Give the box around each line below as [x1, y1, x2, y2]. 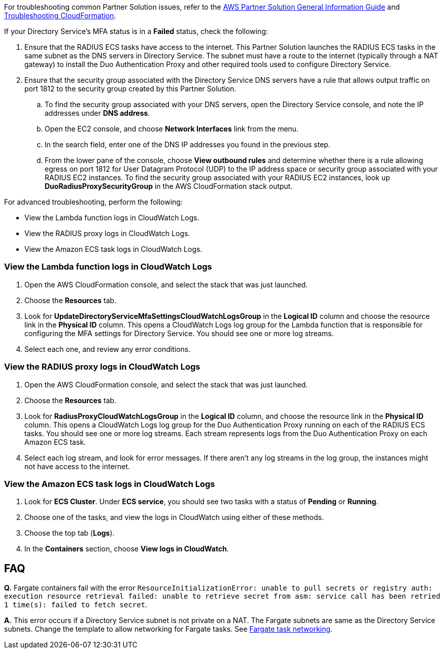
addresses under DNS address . [45, 109, 150, 117]
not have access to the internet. [24, 462, 130, 471]
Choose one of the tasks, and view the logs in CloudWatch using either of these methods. [24, 513, 324, 522]
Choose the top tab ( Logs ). [24, 529, 115, 538]
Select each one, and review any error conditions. [24, 344, 191, 353]
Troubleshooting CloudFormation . [4, 11, 116, 20]
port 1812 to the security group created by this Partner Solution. [24, 84, 236, 93]
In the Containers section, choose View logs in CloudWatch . [24, 544, 229, 553]
